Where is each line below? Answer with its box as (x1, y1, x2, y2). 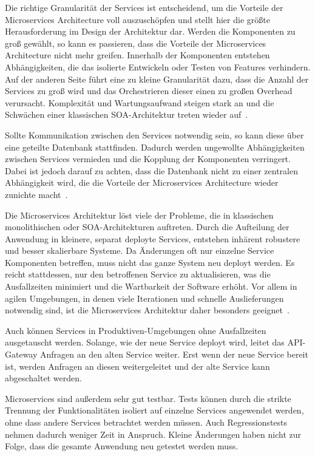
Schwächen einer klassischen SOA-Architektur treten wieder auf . (5, 108, 248, 121)
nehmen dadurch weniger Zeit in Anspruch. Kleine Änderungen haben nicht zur (5, 427, 301, 440)
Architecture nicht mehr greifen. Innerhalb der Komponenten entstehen (5, 49, 270, 61)
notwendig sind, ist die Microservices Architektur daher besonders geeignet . (5, 304, 290, 316)
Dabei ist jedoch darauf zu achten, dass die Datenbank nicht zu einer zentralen (5, 164, 298, 177)
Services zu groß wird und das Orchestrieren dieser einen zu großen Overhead (5, 84, 293, 97)
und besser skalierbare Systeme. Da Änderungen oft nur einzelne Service (5, 244, 274, 257)
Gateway (5, 348, 38, 361)
